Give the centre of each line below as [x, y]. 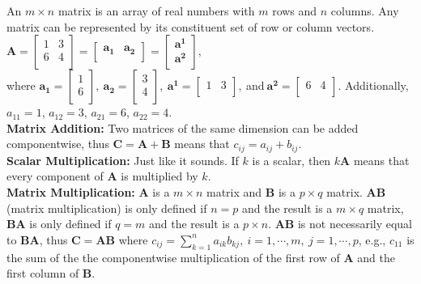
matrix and [234, 192]
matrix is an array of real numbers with [156, 11]
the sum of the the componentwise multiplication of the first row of [173, 257]
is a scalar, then [291, 160]
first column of [43, 273]
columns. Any [365, 11]
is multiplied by [159, 176]
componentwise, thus [58, 144]
